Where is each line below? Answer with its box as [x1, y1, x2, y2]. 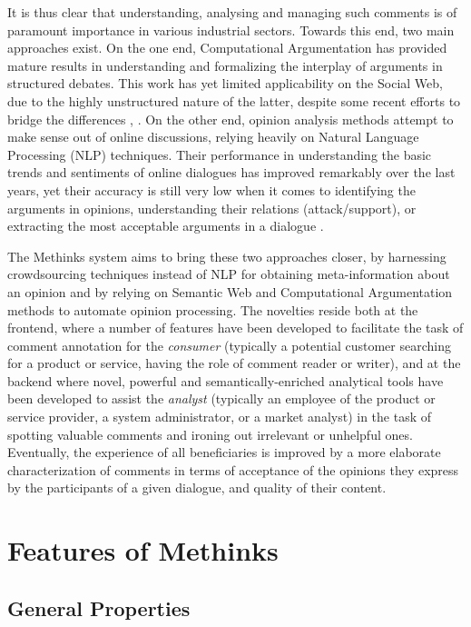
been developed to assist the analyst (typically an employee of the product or [7, 389, 436, 408]
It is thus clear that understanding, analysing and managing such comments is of [7, 3, 457, 21]
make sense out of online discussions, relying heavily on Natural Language [7, 127, 419, 146]
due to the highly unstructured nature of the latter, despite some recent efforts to [7, 91, 461, 110]
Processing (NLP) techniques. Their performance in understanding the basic [7, 144, 432, 164]
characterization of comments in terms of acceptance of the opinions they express [7, 460, 459, 479]
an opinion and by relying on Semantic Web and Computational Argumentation [7, 282, 453, 301]
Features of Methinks [7, 532, 279, 569]
